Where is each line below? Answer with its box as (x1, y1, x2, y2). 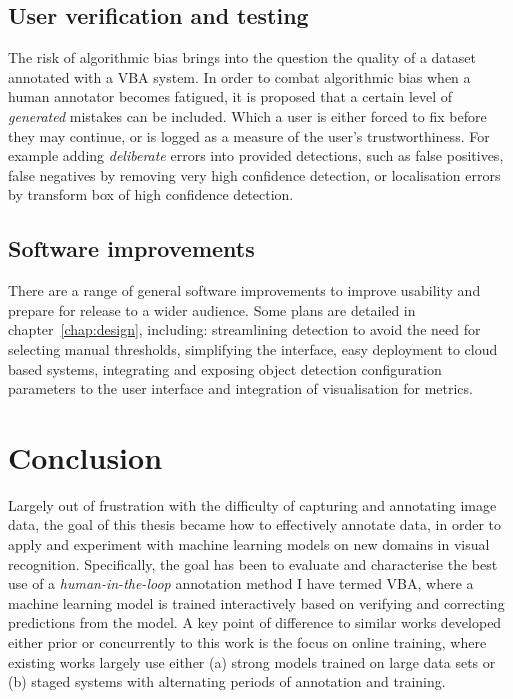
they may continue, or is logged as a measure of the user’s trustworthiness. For (8, 125, 490, 146)
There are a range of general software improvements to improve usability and (8, 280, 481, 301)
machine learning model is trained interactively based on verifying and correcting (8, 592, 505, 613)
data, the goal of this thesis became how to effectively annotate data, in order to (8, 514, 501, 535)
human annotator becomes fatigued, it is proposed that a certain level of (8, 86, 453, 107)
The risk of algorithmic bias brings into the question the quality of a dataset (8, 47, 476, 68)
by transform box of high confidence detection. (8, 184, 294, 205)
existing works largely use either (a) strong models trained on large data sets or (8, 651, 496, 672)
